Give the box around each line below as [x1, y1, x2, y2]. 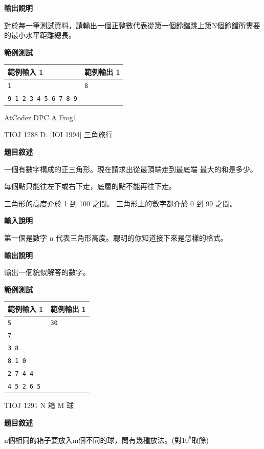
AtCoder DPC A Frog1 [4, 112, 77, 122]
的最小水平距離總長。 [4, 30, 76, 40]
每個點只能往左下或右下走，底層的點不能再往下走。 [4, 181, 176, 191]
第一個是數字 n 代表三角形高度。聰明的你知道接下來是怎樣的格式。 [4, 232, 228, 243]
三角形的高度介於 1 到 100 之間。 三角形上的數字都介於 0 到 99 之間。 [4, 198, 237, 208]
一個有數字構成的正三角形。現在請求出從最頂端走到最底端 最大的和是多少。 [4, 163, 257, 174]
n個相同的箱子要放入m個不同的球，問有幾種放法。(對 [4, 434, 182, 445]
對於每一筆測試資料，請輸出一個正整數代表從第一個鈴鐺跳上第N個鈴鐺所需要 [4, 19, 260, 30]
